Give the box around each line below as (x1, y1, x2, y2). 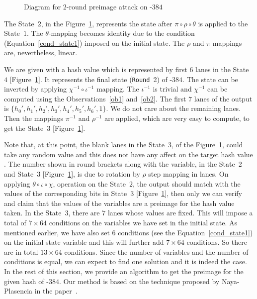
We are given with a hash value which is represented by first (4, 64, 187, 74)
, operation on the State (53, 178, 126, 189)
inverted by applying (4, 84, 67, 94)
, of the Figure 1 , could (171, 139, 243, 150)
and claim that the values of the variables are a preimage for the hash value (4, 198, 235, 208)
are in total (4, 246, 38, 257)
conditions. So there (186, 237, 247, 247)
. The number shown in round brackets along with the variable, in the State (4, 159, 235, 169)
